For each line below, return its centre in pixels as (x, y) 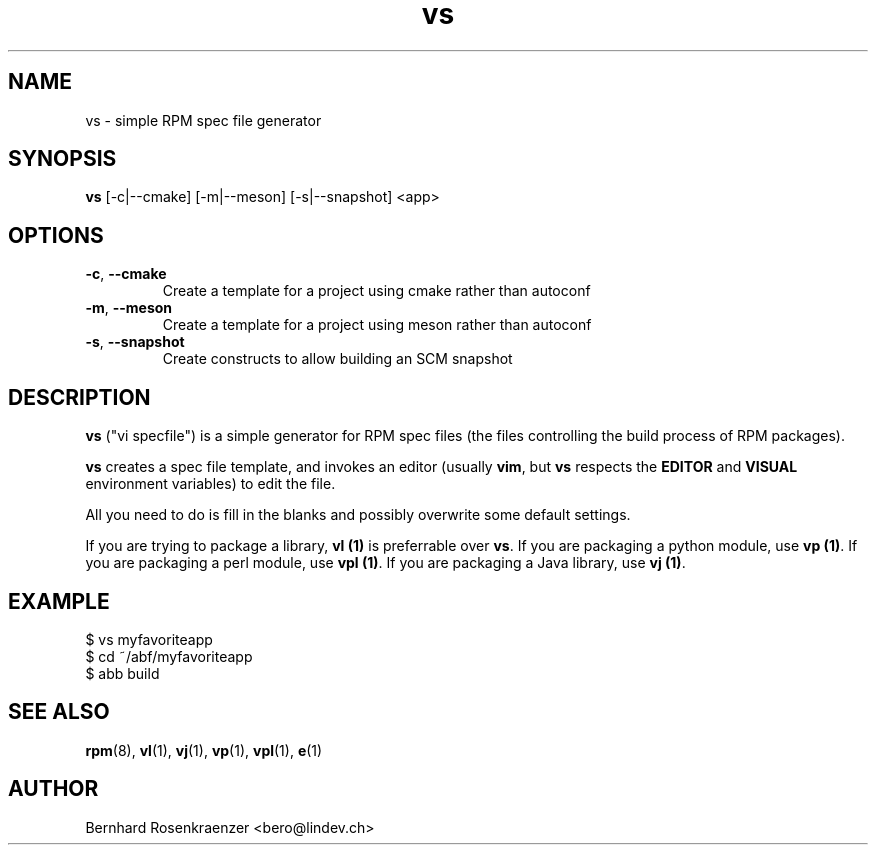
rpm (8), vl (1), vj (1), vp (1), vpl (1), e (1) (204, 750)
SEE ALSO (59, 712)
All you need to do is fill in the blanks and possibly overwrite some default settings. (358, 515)
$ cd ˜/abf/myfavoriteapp (169, 656)
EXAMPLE (59, 601)
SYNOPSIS (62, 159)
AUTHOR (53, 789)
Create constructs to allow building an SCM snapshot (337, 359)
